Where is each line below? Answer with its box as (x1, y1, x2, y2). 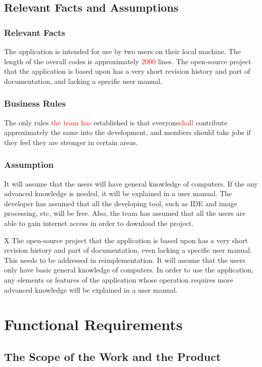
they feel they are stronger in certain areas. (4, 136, 138, 147)
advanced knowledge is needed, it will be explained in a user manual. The (4, 188, 232, 199)
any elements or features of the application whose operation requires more (4, 274, 233, 285)
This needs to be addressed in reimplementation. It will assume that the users (4, 254, 246, 265)
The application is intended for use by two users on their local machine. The (4, 46, 241, 56)
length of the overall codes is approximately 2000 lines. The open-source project (4, 56, 251, 66)
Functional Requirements (4, 314, 183, 335)
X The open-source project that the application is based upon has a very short (4, 235, 248, 245)
